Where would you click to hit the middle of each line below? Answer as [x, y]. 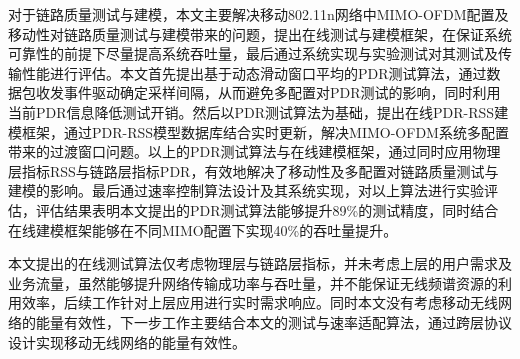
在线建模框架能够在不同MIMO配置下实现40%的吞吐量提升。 [203, 229]
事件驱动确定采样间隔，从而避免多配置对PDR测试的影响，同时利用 [282, 92]
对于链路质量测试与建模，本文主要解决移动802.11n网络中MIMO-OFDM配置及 [258, 14]
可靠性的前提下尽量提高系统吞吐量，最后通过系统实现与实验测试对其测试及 [253, 53]
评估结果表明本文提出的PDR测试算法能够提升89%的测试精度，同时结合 [267, 209]
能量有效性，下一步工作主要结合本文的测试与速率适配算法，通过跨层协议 [273, 321]
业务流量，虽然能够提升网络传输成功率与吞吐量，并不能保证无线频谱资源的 [253, 282]
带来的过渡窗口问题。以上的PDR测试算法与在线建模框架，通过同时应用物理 [254, 151]
